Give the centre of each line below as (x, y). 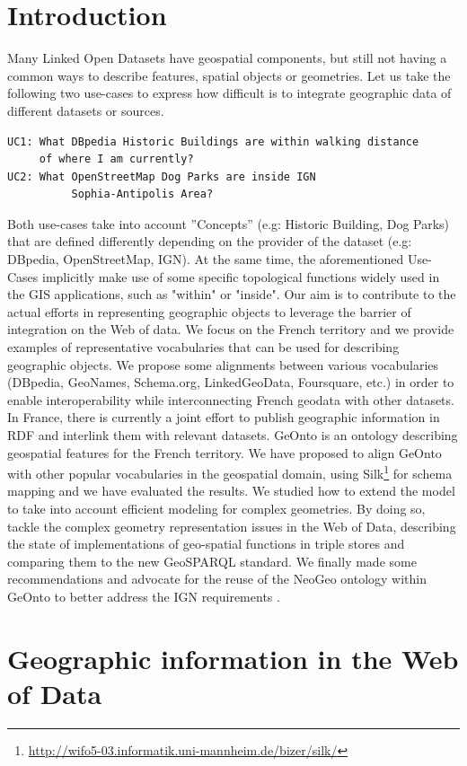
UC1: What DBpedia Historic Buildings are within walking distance (213, 141)
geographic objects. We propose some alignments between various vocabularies (223, 364)
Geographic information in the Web (233, 658)
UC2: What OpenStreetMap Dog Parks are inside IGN (162, 176)
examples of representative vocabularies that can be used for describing (203, 347)
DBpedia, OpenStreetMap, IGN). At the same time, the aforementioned (206, 259)
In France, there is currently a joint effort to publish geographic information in (224, 417)
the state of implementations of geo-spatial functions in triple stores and (206, 544)
